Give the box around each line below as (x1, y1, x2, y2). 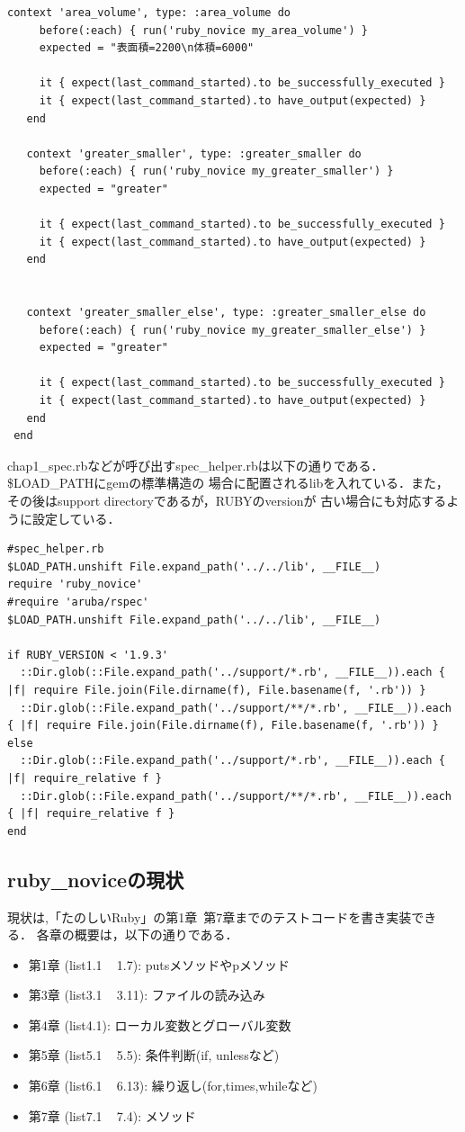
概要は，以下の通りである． (74, 925, 238, 944)
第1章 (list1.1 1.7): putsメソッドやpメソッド (28, 955, 291, 974)
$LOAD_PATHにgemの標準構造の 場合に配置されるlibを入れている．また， (7, 473, 449, 492)
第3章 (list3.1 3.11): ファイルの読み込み (28, 985, 265, 1004)
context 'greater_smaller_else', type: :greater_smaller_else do (26, 306, 426, 319)
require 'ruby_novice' (7, 578, 143, 591)
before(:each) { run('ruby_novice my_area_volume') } (39, 23, 368, 37)
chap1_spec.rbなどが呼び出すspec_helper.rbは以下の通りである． (7, 455, 384, 474)
